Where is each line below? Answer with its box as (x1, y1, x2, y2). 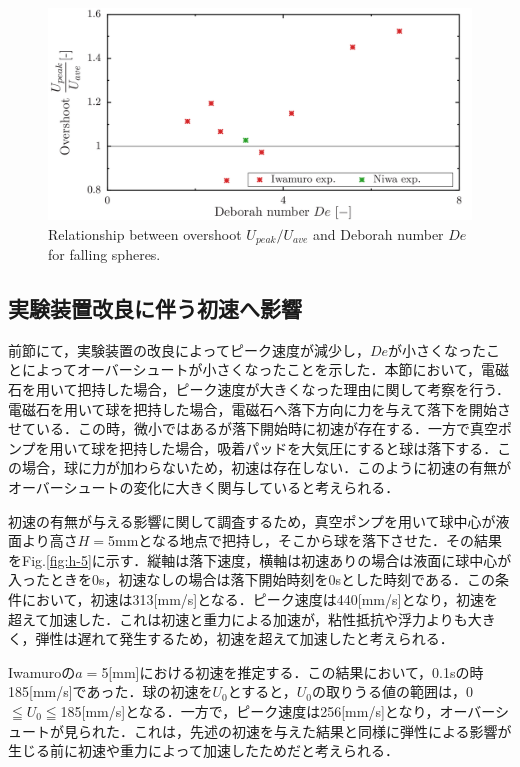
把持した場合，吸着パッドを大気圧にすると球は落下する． (119, 437, 498, 458)
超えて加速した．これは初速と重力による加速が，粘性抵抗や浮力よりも (8, 608, 468, 629)
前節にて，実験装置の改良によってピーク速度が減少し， (8, 339, 370, 360)
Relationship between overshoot (48, 223, 242, 244)
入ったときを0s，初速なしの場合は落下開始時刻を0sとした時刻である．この (8, 569, 495, 590)
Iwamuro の (8, 661, 76, 682)
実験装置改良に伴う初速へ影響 (8, 293, 302, 324)
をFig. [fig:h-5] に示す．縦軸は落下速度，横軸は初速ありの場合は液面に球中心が (8, 549, 512, 570)
